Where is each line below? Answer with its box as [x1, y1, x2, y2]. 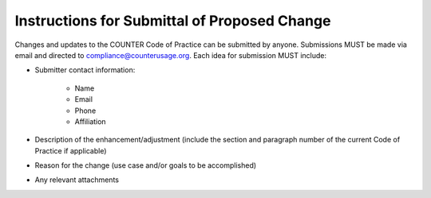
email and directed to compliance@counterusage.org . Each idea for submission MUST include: [14, 50, 327, 60]
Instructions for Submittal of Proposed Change [14, 12, 331, 29]
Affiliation [74, 116, 107, 126]
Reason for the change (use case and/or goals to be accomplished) [34, 161, 257, 170]
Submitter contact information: [34, 65, 136, 75]
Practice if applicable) [34, 146, 107, 155]
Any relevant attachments [34, 175, 120, 184]
